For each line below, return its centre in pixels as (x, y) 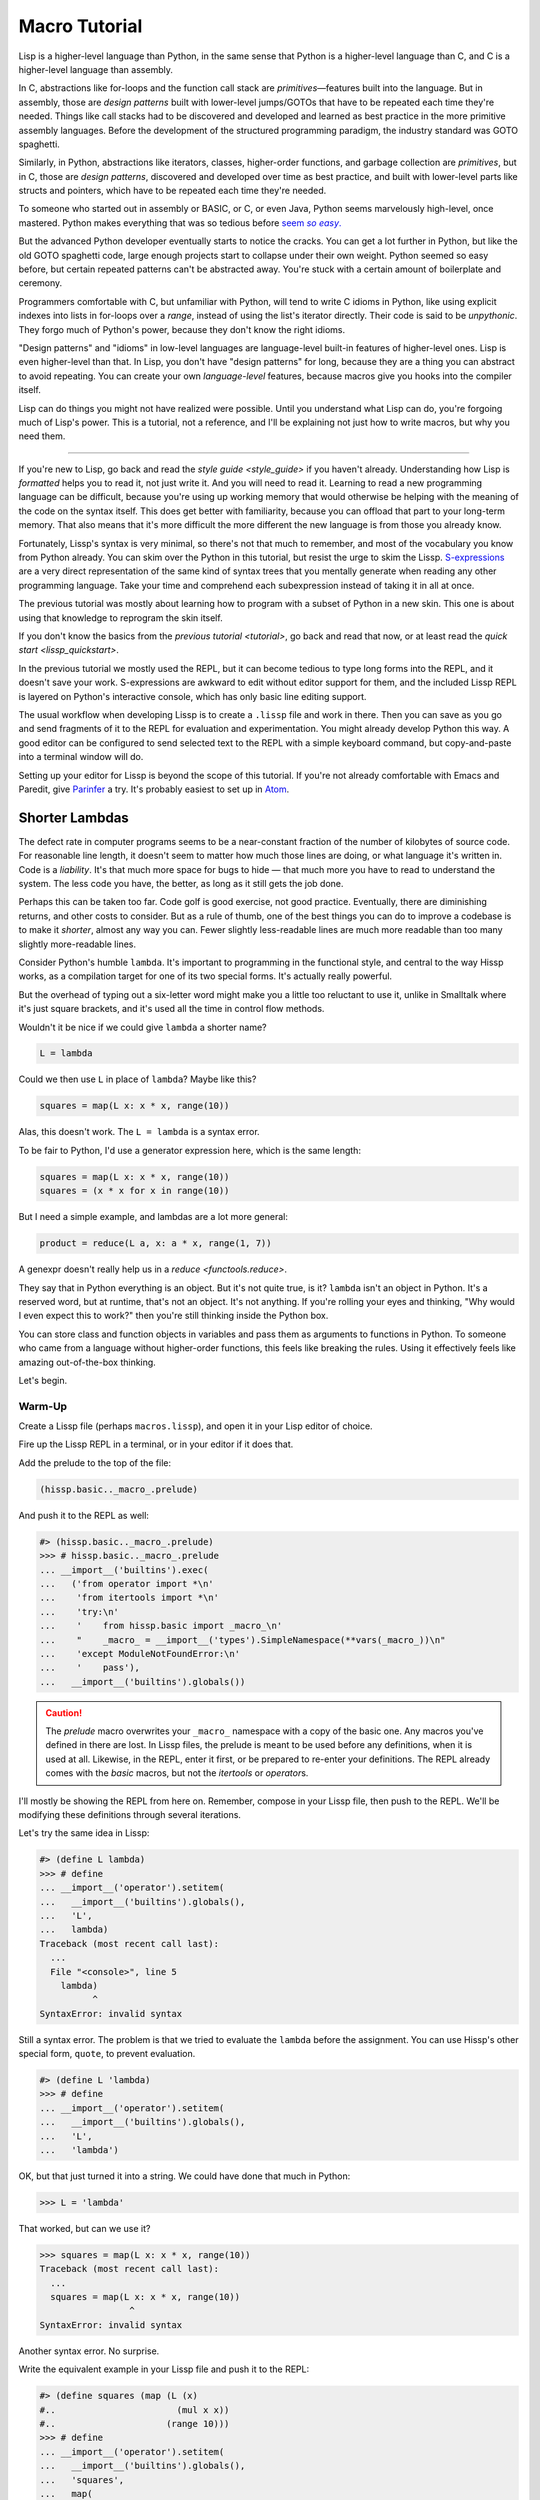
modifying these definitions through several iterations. (130, 1814)
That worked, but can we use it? (84, 2228)
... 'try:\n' (79, 1611)
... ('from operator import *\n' (126, 1583)
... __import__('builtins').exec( (124, 1569)
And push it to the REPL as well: (84, 1515)
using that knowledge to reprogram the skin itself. (121, 617)
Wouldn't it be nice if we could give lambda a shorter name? (142, 1027)
